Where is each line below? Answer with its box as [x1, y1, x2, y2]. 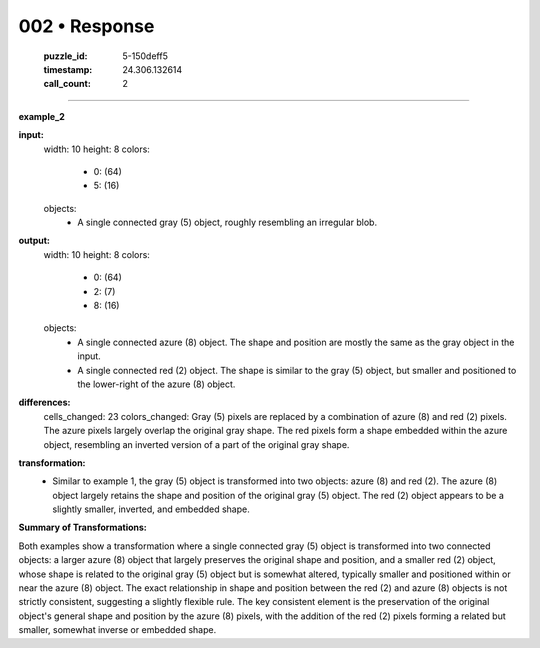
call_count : [43, 78, 92, 90]
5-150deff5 [122, 50, 169, 62]
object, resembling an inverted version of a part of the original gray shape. [43, 438, 350, 450]
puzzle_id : [43, 50, 88, 62]
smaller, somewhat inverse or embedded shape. [18, 624, 217, 636]
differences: [18, 396, 71, 409]
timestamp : [43, 63, 93, 75]
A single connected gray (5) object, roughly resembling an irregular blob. [77, 216, 378, 229]
